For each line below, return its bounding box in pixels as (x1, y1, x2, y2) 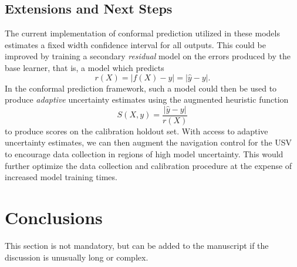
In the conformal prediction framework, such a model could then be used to (5, 82, 277, 94)
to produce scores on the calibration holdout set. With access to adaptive (5, 124, 268, 137)
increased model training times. (5, 171, 117, 183)
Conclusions (5, 205, 103, 229)
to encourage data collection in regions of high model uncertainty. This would (5, 148, 283, 160)
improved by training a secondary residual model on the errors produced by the (5, 50, 291, 62)
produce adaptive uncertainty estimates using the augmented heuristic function (5, 93, 289, 106)
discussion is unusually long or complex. (5, 251, 148, 263)
